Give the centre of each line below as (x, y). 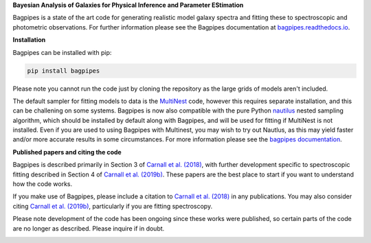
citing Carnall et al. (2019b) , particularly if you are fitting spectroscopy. (113, 206)
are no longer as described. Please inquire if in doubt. (89, 228)
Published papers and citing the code (67, 152)
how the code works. (43, 184)
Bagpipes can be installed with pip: (62, 52)
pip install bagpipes (64, 71)
